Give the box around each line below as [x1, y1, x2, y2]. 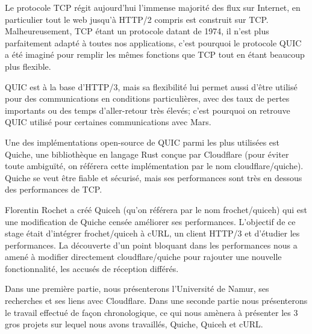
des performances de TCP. [5, 183, 102, 196]
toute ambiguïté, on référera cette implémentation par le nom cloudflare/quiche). [5, 159, 304, 172]
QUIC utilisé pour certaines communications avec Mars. [5, 116, 211, 128]
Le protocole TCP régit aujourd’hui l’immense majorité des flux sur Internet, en [5, 1, 301, 13]
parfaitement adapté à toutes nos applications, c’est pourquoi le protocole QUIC [5, 36, 302, 49]
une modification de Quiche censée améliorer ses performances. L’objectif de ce [5, 215, 296, 227]
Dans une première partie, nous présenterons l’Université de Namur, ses [5, 282, 269, 295]
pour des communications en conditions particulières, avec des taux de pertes [5, 92, 290, 105]
